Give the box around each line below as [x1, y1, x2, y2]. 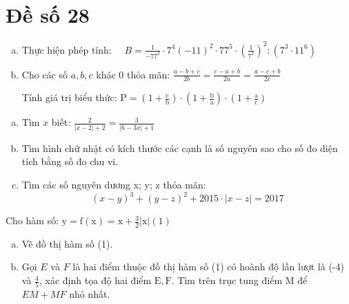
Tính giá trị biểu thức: [21, 90, 117, 105]
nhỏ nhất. [69, 287, 110, 301]
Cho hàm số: [6, 213, 59, 228]
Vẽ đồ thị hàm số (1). [21, 236, 113, 250]
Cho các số [21, 67, 68, 81]
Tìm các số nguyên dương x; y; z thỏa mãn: [21, 177, 206, 191]
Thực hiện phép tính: [21, 42, 112, 56]
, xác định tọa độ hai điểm [39, 273, 152, 287]
